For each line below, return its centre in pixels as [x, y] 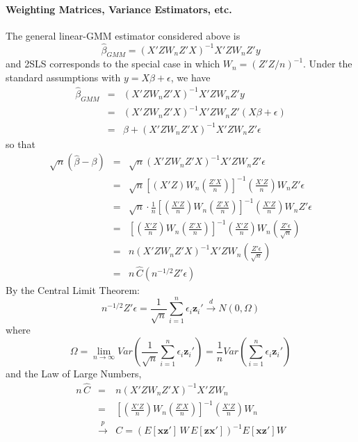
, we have [190, 77]
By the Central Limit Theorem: [73, 289]
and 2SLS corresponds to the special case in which [113, 64]
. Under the [328, 64]
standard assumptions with [63, 77]
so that [21, 144]
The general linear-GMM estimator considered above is [123, 35]
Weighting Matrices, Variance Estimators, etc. [119, 9]
